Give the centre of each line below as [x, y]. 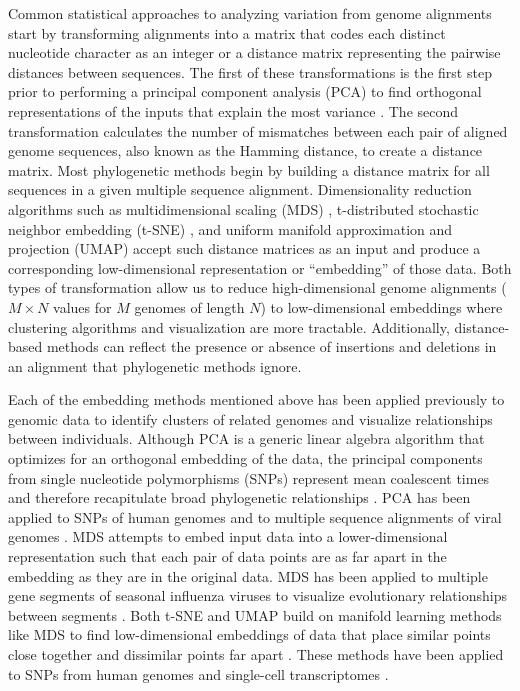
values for [82, 306]
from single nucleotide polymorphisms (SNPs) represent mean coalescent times [249, 477]
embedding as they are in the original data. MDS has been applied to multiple [248, 575]
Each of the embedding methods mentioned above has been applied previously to [256, 399]
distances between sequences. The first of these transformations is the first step [250, 71]
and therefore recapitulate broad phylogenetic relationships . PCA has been [239, 497]
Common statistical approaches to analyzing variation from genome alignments [250, 13]
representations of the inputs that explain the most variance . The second [233, 110]
